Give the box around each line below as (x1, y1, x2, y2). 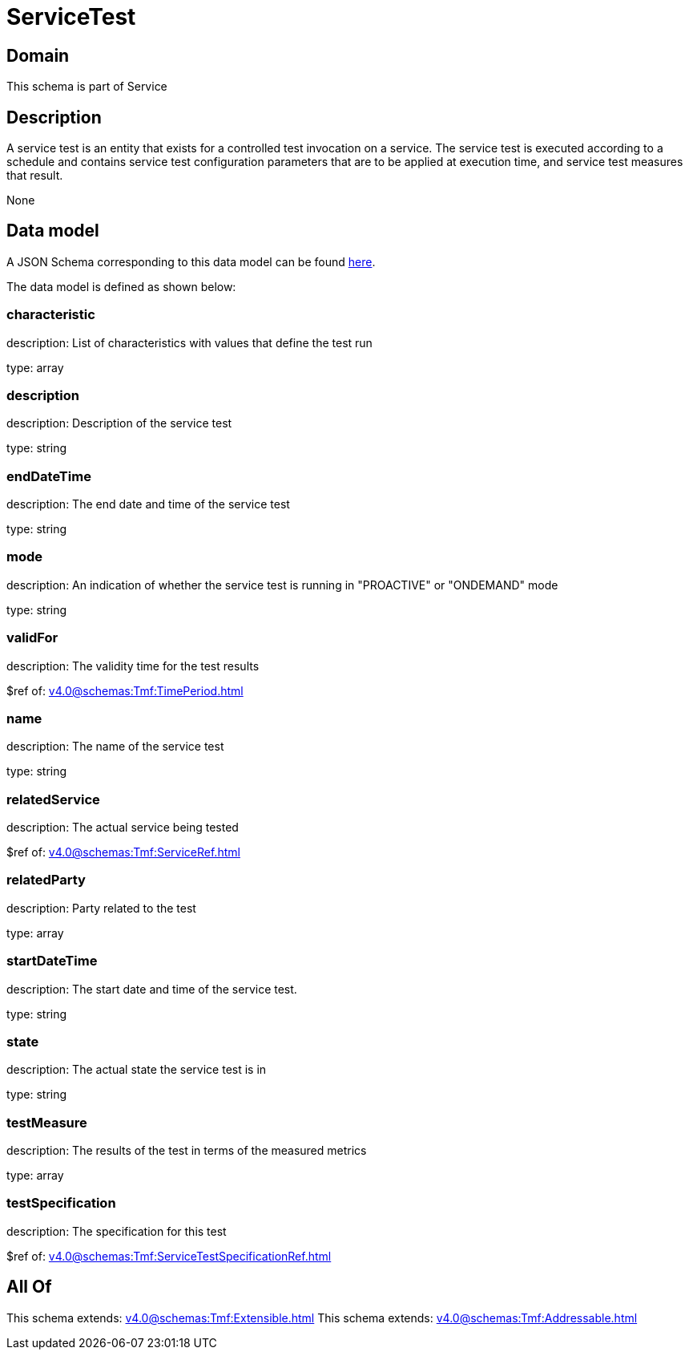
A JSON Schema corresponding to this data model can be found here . (6, 254, 376, 269)
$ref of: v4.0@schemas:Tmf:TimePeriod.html (6, 683, 244, 698)
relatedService (6, 791, 100, 808)
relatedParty (6, 872, 86, 888)
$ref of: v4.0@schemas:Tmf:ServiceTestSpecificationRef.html (6, 1249, 332, 1263)
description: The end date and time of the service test (6, 497, 290, 512)
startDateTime (6, 953, 98, 969)
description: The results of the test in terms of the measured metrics (6, 1143, 367, 1158)
